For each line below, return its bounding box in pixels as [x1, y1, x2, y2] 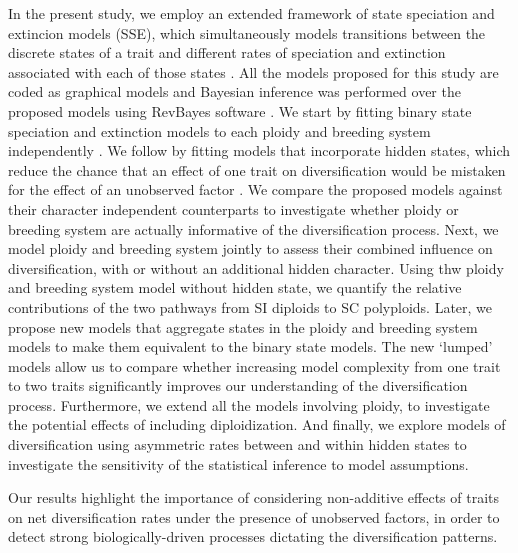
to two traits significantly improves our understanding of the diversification [8, 375, 468, 396]
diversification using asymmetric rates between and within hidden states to [8, 434, 467, 455]
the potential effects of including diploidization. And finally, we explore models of [8, 414, 506, 435]
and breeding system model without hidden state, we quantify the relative [8, 277, 462, 298]
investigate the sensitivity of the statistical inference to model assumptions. [8, 453, 469, 474]
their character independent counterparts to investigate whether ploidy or [8, 198, 459, 219]
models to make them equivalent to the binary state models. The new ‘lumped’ [8, 336, 493, 357]
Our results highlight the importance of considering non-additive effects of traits [8, 487, 499, 508]
